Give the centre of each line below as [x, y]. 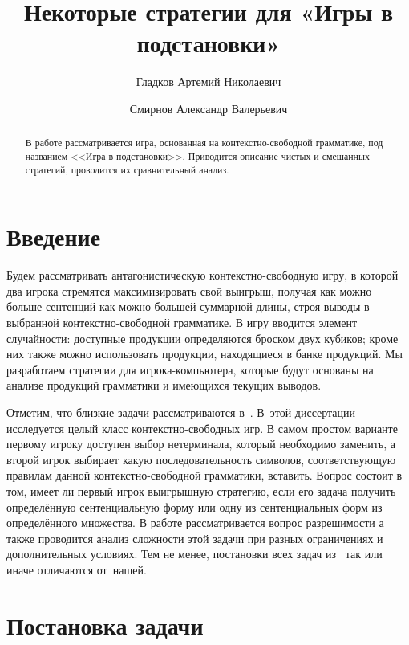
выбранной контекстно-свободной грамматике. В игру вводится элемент [182, 322]
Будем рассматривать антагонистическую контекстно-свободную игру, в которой [202, 275]
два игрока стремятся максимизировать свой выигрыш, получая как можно [189, 290]
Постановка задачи [105, 625]
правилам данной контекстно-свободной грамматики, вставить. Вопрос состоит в [204, 475]
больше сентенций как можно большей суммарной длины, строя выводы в [188, 306]
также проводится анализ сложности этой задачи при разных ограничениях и [195, 538]
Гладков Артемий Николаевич [209, 82]
